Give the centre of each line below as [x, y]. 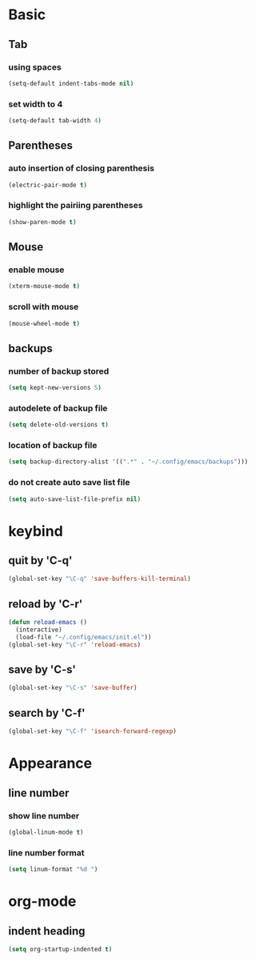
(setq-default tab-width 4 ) [55, 121]
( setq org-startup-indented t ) [60, 949]
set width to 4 [36, 104]
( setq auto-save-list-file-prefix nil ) [75, 499]
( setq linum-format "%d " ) [53, 870]
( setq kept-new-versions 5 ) [55, 388]
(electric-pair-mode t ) [48, 185]
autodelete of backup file [58, 408]
